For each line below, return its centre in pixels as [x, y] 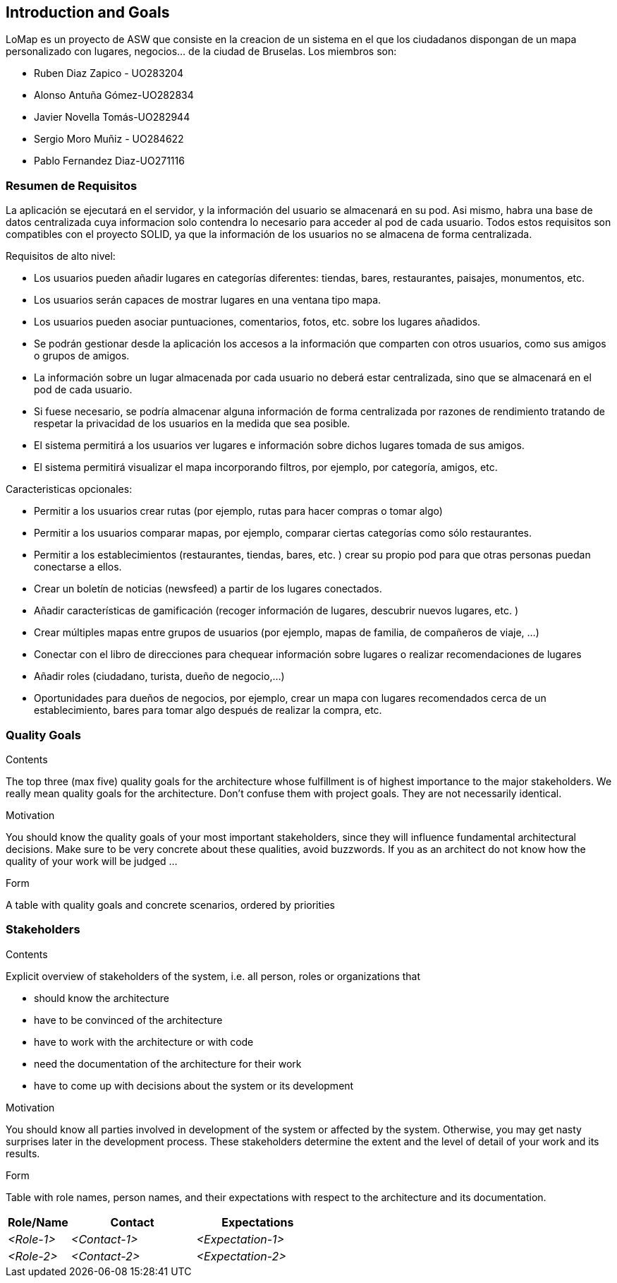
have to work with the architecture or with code [144, 1042]
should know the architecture [102, 998]
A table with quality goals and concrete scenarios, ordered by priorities [171, 905]
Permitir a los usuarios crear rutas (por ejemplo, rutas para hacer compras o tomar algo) [238, 511]
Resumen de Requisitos [72, 185]
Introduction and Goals [88, 12]
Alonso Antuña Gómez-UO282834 [114, 95]
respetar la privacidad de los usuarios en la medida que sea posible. [192, 424]
